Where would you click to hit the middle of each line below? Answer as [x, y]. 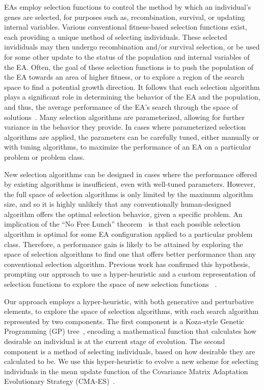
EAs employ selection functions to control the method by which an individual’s [128, 7]
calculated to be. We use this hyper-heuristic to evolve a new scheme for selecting [131, 361]
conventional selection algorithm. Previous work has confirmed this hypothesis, [127, 264]
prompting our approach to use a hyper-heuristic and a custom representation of [130, 274]
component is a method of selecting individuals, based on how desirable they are [130, 351]
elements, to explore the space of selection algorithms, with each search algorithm [131, 311]
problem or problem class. [45, 156]
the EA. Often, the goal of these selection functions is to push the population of [129, 67]
